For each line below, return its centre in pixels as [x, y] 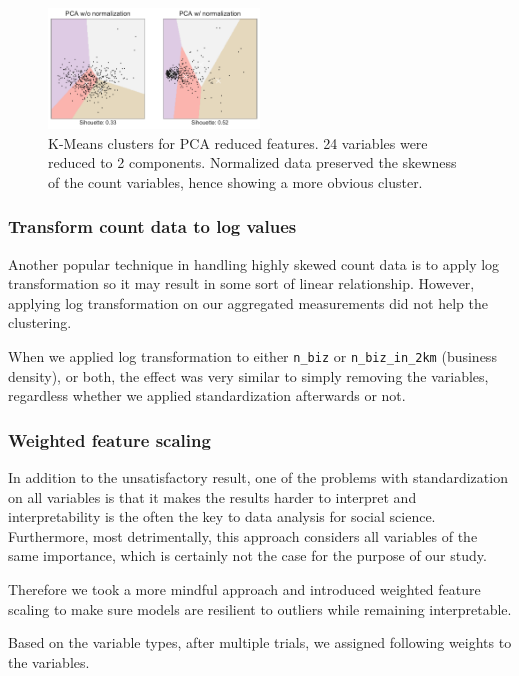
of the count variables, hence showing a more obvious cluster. [235, 181]
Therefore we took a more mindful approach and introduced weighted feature [244, 589]
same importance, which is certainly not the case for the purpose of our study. [247, 555]
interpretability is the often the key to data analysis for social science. [222, 516]
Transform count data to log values [152, 226]
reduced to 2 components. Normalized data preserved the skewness [252, 162]
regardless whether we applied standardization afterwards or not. [207, 395]
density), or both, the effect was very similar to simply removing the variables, [248, 375]
